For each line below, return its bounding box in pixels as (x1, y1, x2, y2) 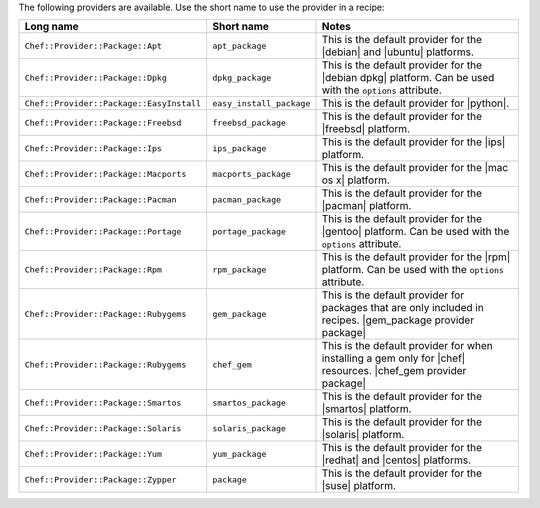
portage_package (211, 226, 287, 237)
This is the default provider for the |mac (321, 161, 509, 175)
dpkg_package (211, 72, 272, 83)
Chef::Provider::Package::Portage (24, 226, 182, 237)
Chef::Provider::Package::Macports (24, 168, 187, 179)
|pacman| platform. (321, 199, 412, 213)
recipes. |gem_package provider (321, 313, 475, 327)
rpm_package (211, 264, 267, 275)
